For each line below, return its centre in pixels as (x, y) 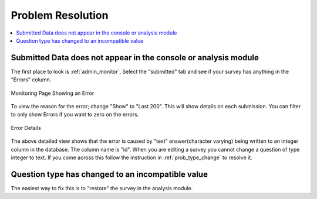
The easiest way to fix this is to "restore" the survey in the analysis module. (102, 188)
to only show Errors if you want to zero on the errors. (75, 115)
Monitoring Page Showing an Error (53, 93)
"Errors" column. (31, 80)
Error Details (26, 128)
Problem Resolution (60, 15)
